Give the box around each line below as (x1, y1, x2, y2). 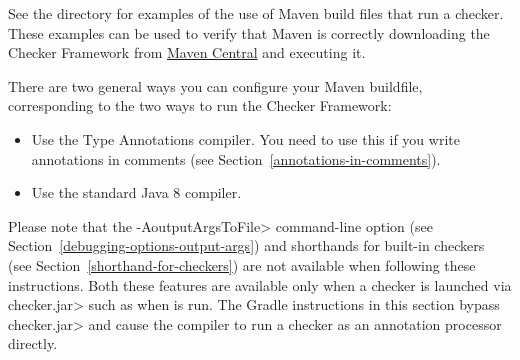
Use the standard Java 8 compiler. (31, 182, 242, 203)
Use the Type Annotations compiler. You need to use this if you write (31, 128, 460, 149)
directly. (8, 333, 58, 354)
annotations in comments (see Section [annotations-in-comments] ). (31, 148, 441, 169)
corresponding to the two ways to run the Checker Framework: (8, 95, 392, 116)
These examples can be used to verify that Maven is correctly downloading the (8, 22, 490, 43)
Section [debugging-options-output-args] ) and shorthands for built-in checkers (8, 235, 485, 256)
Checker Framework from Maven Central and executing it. (8, 42, 366, 63)
